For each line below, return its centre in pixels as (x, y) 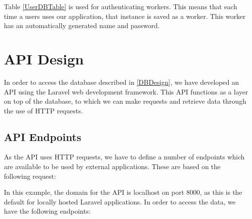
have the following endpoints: (47, 211)
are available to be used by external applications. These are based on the (112, 166)
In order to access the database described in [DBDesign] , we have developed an (122, 82)
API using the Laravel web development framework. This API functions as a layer (126, 91)
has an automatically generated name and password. (82, 25)
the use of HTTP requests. (43, 110)
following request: (30, 176)
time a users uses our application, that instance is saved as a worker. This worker (125, 16)
